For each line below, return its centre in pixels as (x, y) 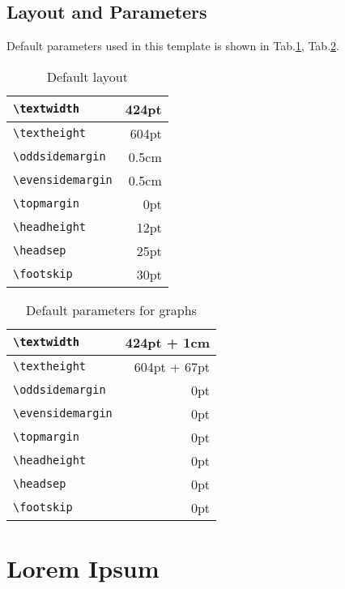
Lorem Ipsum (83, 568)
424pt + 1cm (168, 342)
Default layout (87, 76)
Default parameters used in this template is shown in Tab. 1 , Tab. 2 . (173, 46)
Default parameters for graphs (111, 309)
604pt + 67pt (172, 366)
